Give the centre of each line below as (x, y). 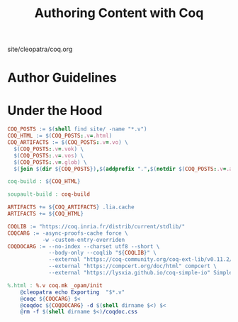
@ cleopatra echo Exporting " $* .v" (73, 292)
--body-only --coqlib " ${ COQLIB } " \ (103, 253)
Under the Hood (55, 110)
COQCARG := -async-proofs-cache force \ (68, 233)
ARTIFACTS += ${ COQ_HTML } (45, 214)
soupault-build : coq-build (49, 194)
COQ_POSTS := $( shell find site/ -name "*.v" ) (77, 129)
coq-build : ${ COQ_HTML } (44, 182)
